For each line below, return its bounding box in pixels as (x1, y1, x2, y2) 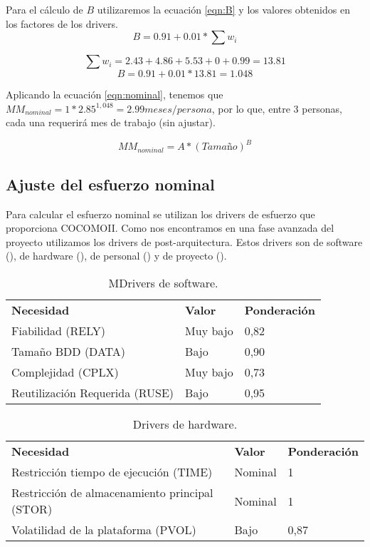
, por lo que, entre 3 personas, (211, 101, 342, 116)
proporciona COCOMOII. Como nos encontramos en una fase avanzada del (6, 220, 334, 235)
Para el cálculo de (6, 2, 83, 16)
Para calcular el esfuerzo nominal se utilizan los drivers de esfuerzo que (6, 206, 315, 221)
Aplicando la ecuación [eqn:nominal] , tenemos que (6, 87, 223, 102)
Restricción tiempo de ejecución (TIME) (11, 464, 213, 481)
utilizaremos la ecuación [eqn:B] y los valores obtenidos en (97, 2, 350, 16)
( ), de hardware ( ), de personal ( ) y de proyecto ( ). (6, 248, 227, 263)
